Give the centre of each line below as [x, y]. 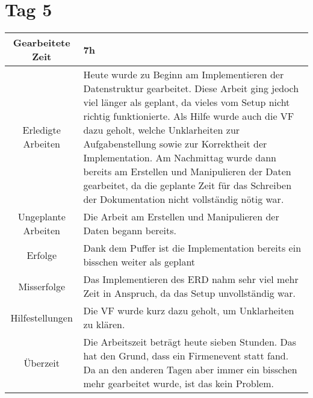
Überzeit [42, 362]
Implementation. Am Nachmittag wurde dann [180, 158]
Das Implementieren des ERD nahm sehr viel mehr [191, 279]
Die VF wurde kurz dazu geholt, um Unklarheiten [189, 311]
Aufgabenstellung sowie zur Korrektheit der [175, 144]
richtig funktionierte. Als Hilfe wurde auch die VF [189, 116]
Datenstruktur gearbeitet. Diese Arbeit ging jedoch [191, 89]
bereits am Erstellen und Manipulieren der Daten [187, 172]
